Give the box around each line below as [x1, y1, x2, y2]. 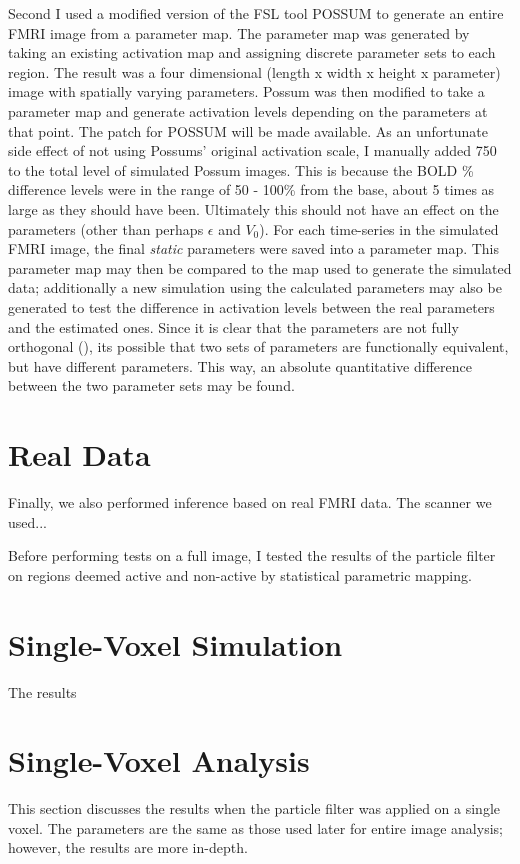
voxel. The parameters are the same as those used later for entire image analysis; [8, 817, 503, 838]
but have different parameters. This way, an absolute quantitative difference [8, 355, 472, 376]
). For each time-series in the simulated [259, 218, 499, 239]
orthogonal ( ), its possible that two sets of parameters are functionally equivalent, [8, 336, 509, 357]
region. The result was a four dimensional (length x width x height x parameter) [8, 61, 501, 82]
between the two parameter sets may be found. [8, 375, 295, 396]
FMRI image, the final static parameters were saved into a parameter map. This [8, 238, 500, 259]
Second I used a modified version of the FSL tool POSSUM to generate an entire [8, 3, 504, 23]
